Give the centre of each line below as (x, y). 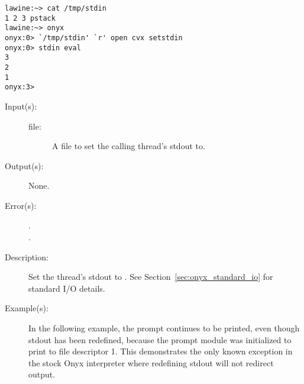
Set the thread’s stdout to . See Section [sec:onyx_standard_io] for (151, 277)
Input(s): (21, 106)
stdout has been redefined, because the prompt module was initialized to (160, 339)
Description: (27, 256)
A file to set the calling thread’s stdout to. (129, 146)
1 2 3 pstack (30, 18)
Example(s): (27, 308)
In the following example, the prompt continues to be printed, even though (164, 328)
